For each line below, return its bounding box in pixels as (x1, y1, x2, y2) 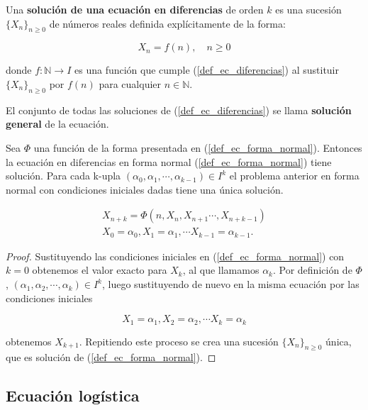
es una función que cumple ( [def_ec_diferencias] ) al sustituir (74, 62, 340, 77)
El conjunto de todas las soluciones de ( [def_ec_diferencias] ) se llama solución (6, 102, 352, 117)
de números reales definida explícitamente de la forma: (49, 16, 286, 31)
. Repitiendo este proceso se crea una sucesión (79, 333, 279, 348)
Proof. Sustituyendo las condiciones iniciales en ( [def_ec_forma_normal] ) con (6, 248, 345, 263)
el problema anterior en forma (229, 168, 359, 183)
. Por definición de (272, 262, 352, 277)
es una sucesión (275, 2, 342, 16)
